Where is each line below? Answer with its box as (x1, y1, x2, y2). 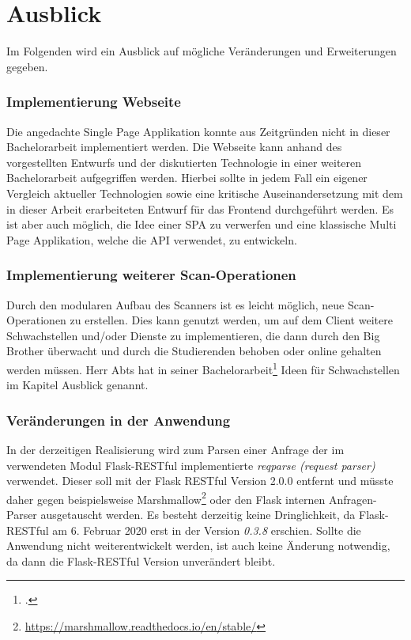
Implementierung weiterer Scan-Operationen (6, 265, 296, 285)
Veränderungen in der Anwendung (6, 410, 231, 430)
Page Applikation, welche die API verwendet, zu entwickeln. (6, 231, 297, 248)
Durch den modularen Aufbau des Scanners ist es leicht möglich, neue (6, 296, 345, 312)
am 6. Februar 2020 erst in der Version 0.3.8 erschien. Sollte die (52, 521, 361, 538)
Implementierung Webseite (6, 92, 181, 112)
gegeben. (6, 58, 48, 74)
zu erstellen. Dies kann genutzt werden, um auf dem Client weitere (70, 312, 393, 328)
